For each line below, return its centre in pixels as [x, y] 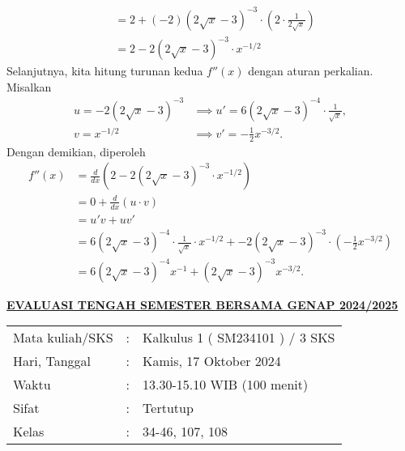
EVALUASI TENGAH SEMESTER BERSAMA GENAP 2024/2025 [202, 304]
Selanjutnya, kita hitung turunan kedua [105, 71]
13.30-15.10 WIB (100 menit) [226, 385]
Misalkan [29, 86]
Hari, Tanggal [52, 361]
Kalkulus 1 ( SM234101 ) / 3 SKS [239, 338]
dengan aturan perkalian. [311, 71]
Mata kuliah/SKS [63, 338]
